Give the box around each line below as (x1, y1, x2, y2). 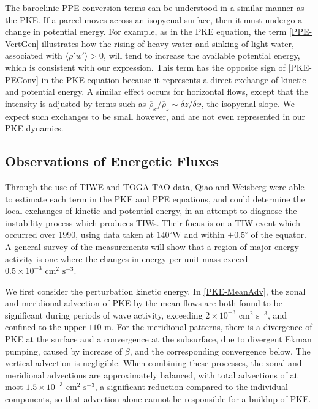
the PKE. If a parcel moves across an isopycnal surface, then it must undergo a (5, 13, 303, 26)
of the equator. (251, 228, 306, 241)
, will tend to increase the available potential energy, (104, 49, 300, 62)
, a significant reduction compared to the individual (94, 380, 289, 393)
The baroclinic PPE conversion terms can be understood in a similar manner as (5, 1, 305, 13)
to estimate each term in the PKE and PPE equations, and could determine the (5, 192, 305, 205)
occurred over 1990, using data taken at (5, 228, 154, 241)
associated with (5, 49, 62, 62)
